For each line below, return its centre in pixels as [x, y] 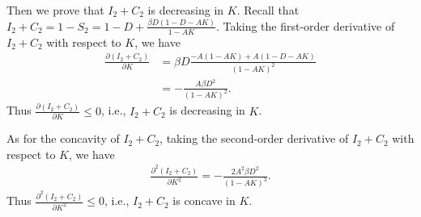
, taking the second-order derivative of [254, 138]
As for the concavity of [63, 138]
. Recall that [268, 10]
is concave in [204, 200]
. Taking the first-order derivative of [305, 25]
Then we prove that [55, 10]
